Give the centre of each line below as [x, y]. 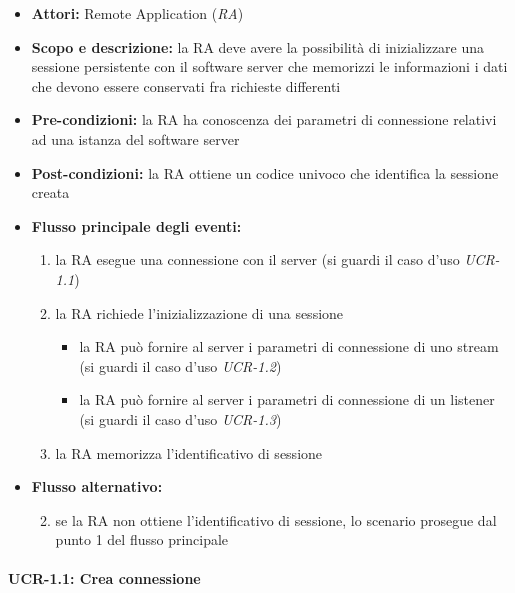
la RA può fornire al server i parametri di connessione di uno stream [289, 346]
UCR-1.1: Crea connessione [104, 578]
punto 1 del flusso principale [142, 539]
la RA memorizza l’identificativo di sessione [189, 452]
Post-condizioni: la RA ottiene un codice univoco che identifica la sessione [265, 172]
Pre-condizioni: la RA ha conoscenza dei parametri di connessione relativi [264, 119]
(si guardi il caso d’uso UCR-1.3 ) [180, 418]
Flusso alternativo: [97, 486]
